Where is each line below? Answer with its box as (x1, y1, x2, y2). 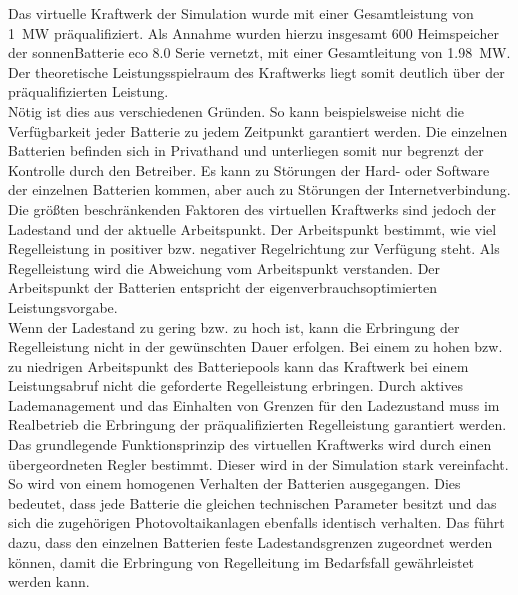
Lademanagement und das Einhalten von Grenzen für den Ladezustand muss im (8, 394, 500, 415)
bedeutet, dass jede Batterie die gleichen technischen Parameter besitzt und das (8, 492, 497, 513)
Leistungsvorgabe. (8, 296, 118, 317)
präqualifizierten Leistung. (8, 81, 169, 102)
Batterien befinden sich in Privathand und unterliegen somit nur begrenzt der (8, 140, 484, 161)
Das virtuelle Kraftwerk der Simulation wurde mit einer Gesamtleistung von (8, 3, 474, 23)
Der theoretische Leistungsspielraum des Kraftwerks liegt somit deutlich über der (8, 61, 505, 82)
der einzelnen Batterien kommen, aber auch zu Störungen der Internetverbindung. (8, 179, 511, 200)
